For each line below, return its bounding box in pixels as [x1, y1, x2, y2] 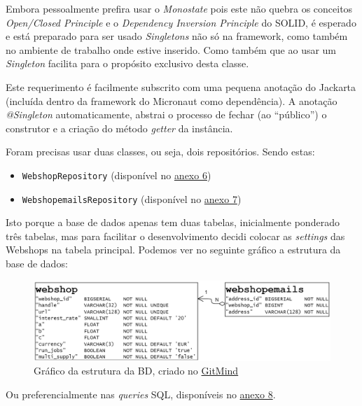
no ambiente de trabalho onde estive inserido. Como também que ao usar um [6, 42, 337, 57]
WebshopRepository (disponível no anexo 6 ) [22, 167, 211, 182]
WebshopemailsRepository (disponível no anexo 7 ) [22, 191, 242, 206]
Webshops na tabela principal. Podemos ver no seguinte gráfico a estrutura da [6, 242, 341, 257]
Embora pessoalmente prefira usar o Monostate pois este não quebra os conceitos [6, 1, 353, 15]
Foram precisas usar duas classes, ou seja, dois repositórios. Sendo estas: [6, 144, 315, 159]
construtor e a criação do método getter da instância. [6, 120, 233, 135]
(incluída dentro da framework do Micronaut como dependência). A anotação [6, 93, 337, 108]
